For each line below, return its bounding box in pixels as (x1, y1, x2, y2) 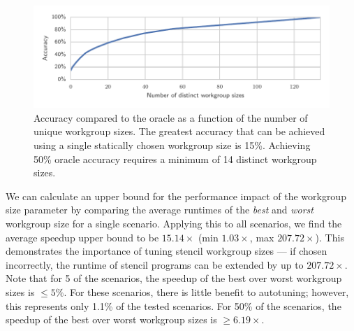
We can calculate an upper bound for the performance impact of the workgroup (6, 188, 346, 203)
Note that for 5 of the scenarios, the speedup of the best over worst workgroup (6, 271, 342, 286)
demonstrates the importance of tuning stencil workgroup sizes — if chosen (6, 244, 327, 258)
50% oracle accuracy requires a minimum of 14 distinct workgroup (34, 151, 317, 166)
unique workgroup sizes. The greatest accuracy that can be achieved (34, 124, 325, 139)
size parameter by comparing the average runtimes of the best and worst (6, 202, 314, 217)
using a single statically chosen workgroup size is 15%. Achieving (34, 137, 311, 152)
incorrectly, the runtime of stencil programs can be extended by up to (6, 257, 304, 272)
